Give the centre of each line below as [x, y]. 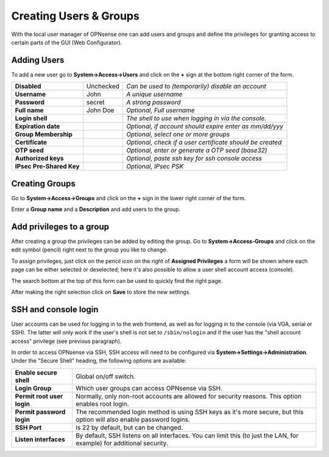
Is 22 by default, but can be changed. [129, 427]
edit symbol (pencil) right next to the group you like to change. [90, 250]
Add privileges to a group [60, 227]
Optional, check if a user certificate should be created [204, 142]
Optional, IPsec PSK [155, 167]
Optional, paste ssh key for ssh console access [194, 159]
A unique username [154, 95]
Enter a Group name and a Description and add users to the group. [96, 209]
